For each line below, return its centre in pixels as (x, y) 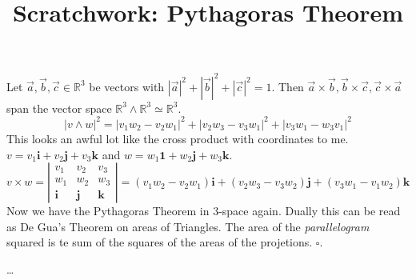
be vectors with (127, 86)
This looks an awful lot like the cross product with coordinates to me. (178, 138)
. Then (288, 86)
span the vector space (59, 108)
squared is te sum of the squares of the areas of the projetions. (160, 242)
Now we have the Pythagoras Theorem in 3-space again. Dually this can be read (204, 211)
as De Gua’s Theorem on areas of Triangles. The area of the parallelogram (188, 226)
